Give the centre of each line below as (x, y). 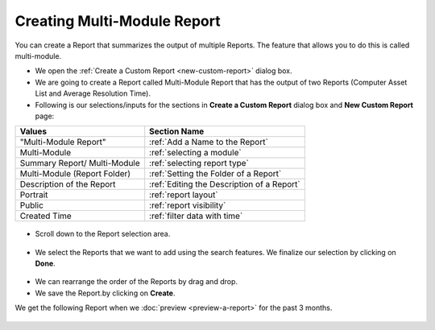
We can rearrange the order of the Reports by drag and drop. (136, 282)
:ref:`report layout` (184, 195)
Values (33, 131)
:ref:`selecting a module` (195, 153)
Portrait (34, 195)
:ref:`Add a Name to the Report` (209, 142)
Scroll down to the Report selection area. (103, 234)
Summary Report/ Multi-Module (80, 163)
